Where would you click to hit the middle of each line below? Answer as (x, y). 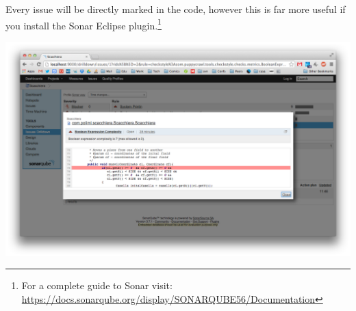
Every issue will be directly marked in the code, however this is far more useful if (176, 9)
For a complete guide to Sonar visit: (97, 285)
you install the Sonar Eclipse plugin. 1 (84, 24)
